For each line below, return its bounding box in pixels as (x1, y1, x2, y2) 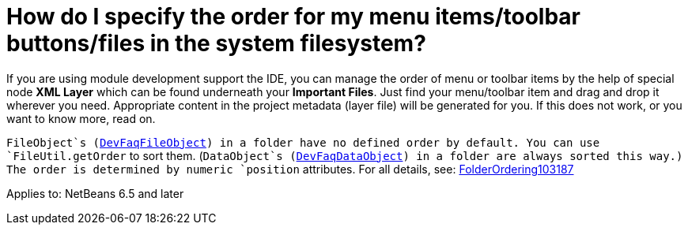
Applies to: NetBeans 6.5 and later (6, 186, 184, 200)
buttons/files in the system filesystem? (6, 30, 426, 57)
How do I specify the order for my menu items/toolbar (6, 3, 580, 30)
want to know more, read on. (6, 111, 156, 125)
